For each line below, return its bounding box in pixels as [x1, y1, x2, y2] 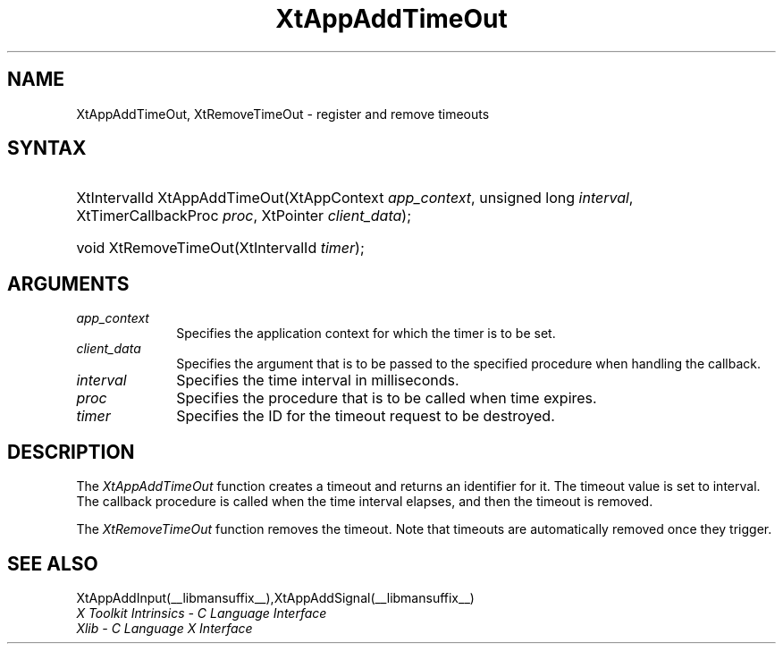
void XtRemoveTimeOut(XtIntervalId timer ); [76, 239, 365, 258]
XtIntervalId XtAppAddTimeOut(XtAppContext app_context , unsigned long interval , [76, 189, 634, 207]
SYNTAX [7, 137, 87, 160]
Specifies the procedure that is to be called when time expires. [176, 389, 597, 408]
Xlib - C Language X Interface [76, 620, 253, 636]
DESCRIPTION [7, 440, 135, 463]
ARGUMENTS [7, 272, 130, 295]
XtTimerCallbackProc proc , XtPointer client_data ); [76, 207, 411, 225]
